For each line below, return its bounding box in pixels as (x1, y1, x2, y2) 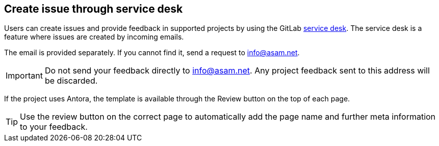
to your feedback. (20, 122, 88, 132)
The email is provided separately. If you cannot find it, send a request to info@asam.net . (4, 48, 300, 57)
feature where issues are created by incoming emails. (4, 32, 184, 42)
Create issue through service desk (4, 3, 183, 15)
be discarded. (44, 76, 98, 86)
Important (6, 70, 43, 81)
